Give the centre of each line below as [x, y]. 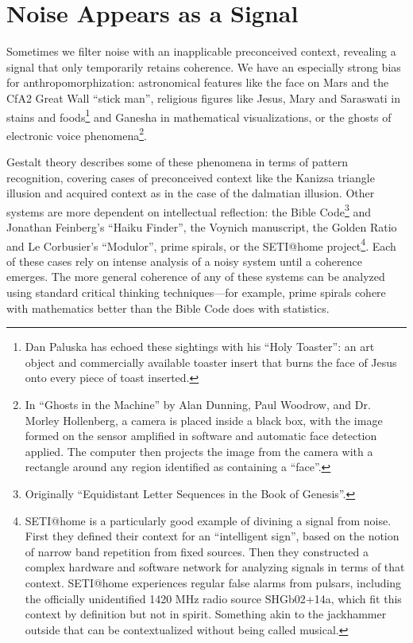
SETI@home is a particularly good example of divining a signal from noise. [208, 520]
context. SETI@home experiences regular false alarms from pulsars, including [213, 582]
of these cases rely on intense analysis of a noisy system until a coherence [184, 261]
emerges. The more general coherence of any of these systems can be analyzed [196, 277]
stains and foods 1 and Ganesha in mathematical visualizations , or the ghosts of [199, 115]
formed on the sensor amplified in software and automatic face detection [201, 436]
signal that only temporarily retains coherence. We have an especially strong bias [204, 66]
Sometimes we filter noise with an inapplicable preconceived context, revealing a [201, 51]
